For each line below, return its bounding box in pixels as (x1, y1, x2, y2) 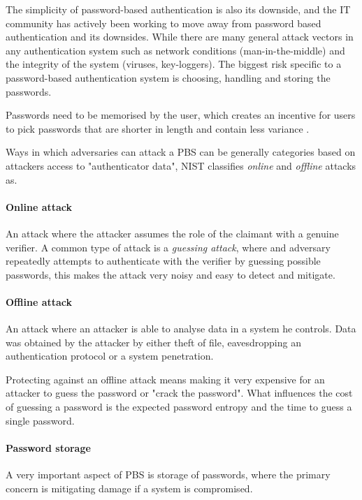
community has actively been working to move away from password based (6, 15, 321, 30)
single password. (6, 413, 75, 427)
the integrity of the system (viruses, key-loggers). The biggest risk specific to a (6, 57, 342, 71)
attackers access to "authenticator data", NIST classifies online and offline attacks (6, 158, 356, 172)
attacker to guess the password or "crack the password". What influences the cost (6, 385, 353, 400)
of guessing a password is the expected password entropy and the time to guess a (6, 399, 352, 414)
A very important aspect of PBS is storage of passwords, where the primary (6, 467, 331, 482)
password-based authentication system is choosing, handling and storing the (6, 70, 331, 84)
